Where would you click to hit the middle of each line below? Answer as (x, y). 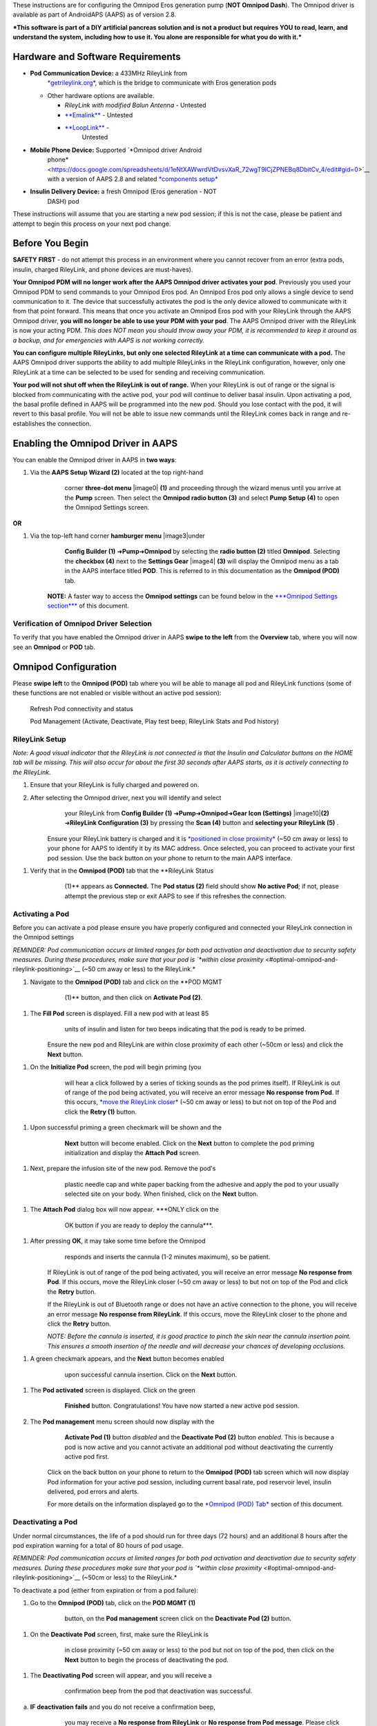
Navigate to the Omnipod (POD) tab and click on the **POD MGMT (126, 982)
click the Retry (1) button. (101, 1112)
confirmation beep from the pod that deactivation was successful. (158, 1691)
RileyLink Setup (40, 739)
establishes (29, 423)
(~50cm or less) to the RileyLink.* (129, 1578)
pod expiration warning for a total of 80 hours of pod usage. (98, 1545)
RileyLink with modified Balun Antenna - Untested (135, 105)
